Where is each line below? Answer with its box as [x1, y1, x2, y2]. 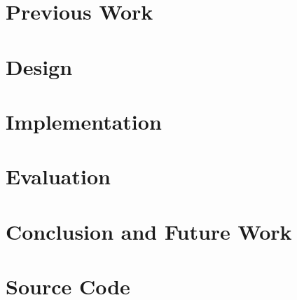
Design [6, 52, 73, 81]
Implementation [6, 107, 162, 135]
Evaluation [6, 162, 111, 191]
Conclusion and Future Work [6, 217, 292, 245]
